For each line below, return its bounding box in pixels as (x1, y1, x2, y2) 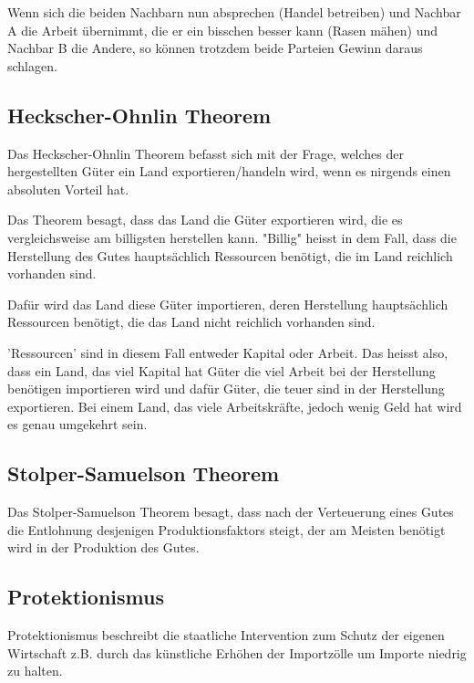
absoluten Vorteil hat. (7, 179, 129, 198)
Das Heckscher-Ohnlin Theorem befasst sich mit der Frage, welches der (7, 143, 404, 163)
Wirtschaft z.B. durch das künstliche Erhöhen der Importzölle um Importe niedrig (7, 643, 467, 662)
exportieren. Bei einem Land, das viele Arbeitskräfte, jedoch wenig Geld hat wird (7, 396, 462, 415)
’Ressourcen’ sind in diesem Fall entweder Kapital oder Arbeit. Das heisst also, (7, 342, 448, 362)
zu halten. (7, 661, 63, 680)
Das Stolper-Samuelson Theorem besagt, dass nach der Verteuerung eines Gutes (7, 502, 454, 521)
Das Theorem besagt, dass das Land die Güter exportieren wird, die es (7, 210, 403, 229)
